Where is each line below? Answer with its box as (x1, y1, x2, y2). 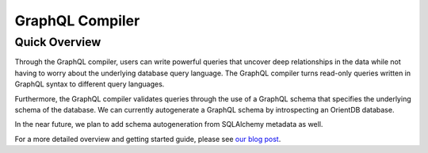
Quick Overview (14, 35, 101, 49)
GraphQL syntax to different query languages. (14, 79, 165, 89)
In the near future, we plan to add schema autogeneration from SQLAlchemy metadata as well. (14, 120, 323, 129)
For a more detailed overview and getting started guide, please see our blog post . (14, 134, 281, 143)
